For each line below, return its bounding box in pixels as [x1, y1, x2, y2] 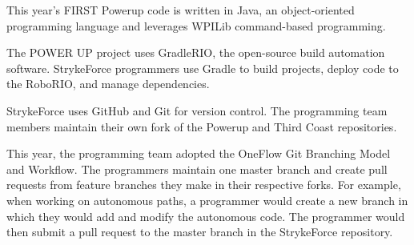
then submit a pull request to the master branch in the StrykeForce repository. [6, 223, 393, 240]
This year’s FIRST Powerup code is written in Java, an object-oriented [6, 2, 355, 18]
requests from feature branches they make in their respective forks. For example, [6, 176, 401, 193]
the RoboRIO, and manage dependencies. [6, 75, 210, 92]
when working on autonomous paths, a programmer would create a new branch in [6, 191, 408, 208]
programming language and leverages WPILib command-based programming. [6, 17, 386, 34]
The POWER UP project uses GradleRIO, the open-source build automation [6, 44, 385, 61]
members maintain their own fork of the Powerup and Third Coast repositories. [6, 118, 397, 135]
